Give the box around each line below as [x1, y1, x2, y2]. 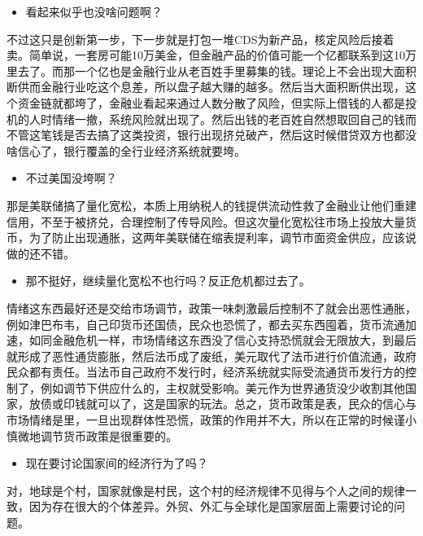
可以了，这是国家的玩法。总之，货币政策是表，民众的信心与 [97, 395, 416, 412]
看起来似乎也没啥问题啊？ [25, 3, 163, 20]
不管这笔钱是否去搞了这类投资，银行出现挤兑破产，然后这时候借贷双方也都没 [7, 126, 416, 143]
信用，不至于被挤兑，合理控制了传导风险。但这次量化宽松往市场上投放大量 [7, 213, 405, 230]
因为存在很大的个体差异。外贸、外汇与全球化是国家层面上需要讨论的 [28, 498, 394, 515]
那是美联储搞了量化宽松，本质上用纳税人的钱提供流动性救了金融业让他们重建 [7, 196, 416, 213]
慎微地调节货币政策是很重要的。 [7, 427, 177, 444]
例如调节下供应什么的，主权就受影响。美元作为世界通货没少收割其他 [40, 379, 405, 396]
